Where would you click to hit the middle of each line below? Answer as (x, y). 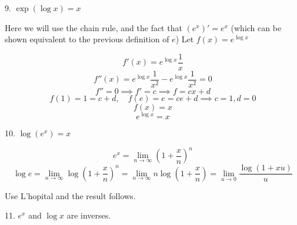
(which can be (256, 27)
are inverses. (89, 215)
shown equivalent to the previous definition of (87, 39)
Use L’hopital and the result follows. (70, 195)
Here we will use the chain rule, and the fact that (94, 27)
